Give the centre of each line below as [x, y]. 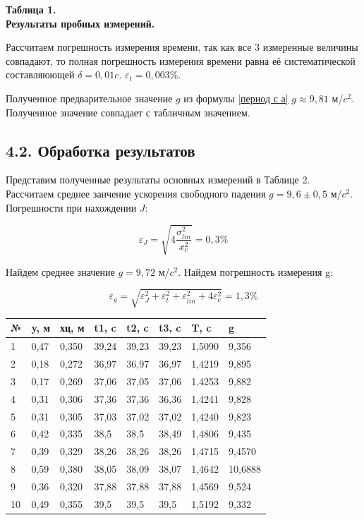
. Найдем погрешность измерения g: [256, 271]
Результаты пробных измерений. [80, 23]
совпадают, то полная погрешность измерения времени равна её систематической [181, 60]
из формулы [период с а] [236, 98]
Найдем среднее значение [60, 271]
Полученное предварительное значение [89, 98]
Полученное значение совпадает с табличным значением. [128, 112]
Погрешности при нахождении [71, 207]
